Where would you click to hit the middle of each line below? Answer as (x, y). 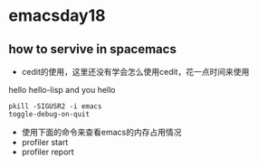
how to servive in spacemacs (93, 49)
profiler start (45, 142)
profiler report (48, 152)
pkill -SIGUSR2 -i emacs (55, 106)
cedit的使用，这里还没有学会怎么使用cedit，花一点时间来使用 (135, 72)
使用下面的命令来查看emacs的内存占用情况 (101, 132)
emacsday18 (57, 16)
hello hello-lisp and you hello (62, 90)
